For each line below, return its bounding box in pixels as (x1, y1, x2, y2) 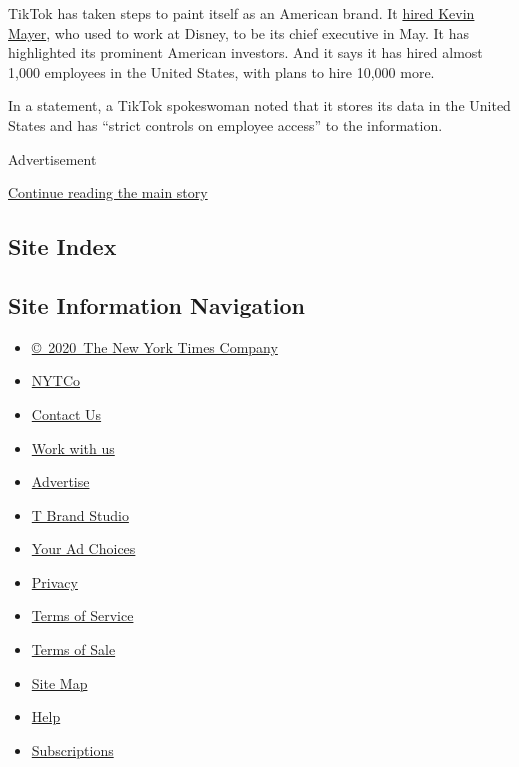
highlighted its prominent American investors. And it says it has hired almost (8, 42, 483, 63)
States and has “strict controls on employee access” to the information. (8, 114, 443, 135)
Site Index (8, 231, 117, 262)
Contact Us (31, 403, 102, 424)
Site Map (31, 672, 88, 693)
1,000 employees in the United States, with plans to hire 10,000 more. (8, 61, 435, 82)
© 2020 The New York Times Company (31, 336, 278, 357)
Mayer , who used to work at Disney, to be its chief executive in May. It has (8, 22, 469, 43)
